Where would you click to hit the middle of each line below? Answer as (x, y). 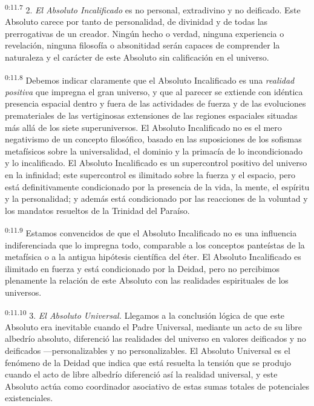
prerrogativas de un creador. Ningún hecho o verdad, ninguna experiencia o (145, 33)
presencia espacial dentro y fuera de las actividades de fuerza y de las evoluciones (155, 103)
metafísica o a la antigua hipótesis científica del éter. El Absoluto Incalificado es (153, 257)
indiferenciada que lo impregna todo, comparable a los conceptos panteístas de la (155, 245)
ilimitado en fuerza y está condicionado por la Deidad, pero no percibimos (142, 268)
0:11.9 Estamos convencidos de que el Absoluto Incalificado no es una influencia (151, 232)
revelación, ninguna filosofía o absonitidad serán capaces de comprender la (142, 45)
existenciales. (29, 398)
